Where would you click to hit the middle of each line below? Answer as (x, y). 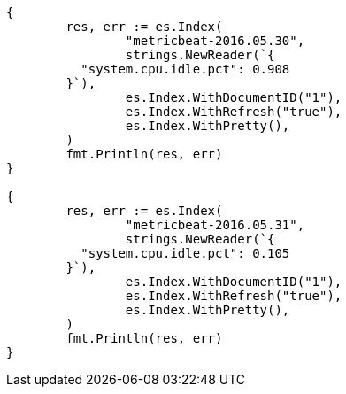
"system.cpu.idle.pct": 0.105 (185, 253)
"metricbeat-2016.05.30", (215, 41)
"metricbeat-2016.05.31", (215, 225)
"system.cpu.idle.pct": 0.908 (185, 69)
